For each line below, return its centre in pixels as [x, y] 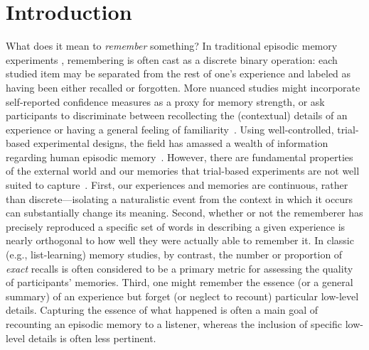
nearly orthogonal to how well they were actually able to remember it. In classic [180, 240]
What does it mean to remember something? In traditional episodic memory [172, 46]
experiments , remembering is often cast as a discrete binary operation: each [172, 59]
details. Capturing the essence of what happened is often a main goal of [162, 310]
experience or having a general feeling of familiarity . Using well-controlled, [170, 129]
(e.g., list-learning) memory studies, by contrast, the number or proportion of [174, 255]
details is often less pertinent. [92, 338]
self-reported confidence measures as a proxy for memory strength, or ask [165, 101]
